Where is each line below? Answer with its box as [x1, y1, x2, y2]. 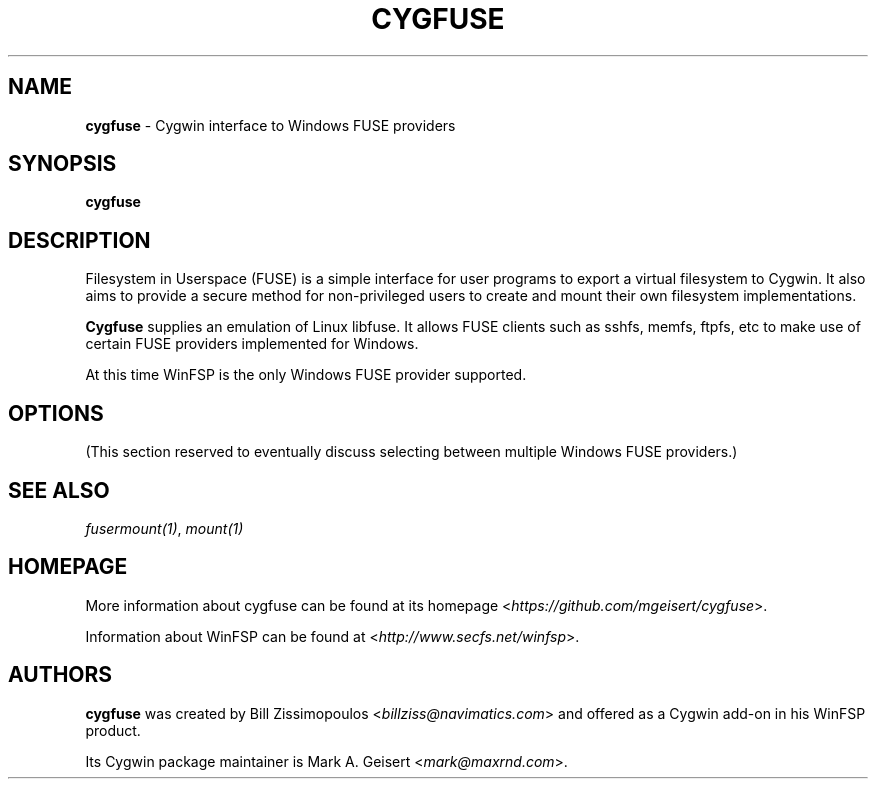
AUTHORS [8, 662, 113, 688]
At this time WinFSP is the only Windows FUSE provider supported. [85, 366, 527, 384]
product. [85, 721, 141, 739]
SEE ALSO [8, 477, 110, 503]
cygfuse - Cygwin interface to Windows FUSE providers [85, 116, 456, 134]
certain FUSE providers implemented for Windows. [85, 335, 419, 353]
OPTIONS [8, 400, 104, 426]
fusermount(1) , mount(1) [85, 519, 244, 537]
